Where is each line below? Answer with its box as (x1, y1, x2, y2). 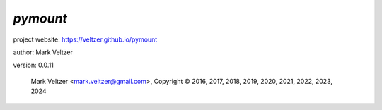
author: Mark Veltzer (13, 48, 74, 56)
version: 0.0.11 (13, 61, 54, 70)
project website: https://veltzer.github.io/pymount (13, 35, 158, 44)
